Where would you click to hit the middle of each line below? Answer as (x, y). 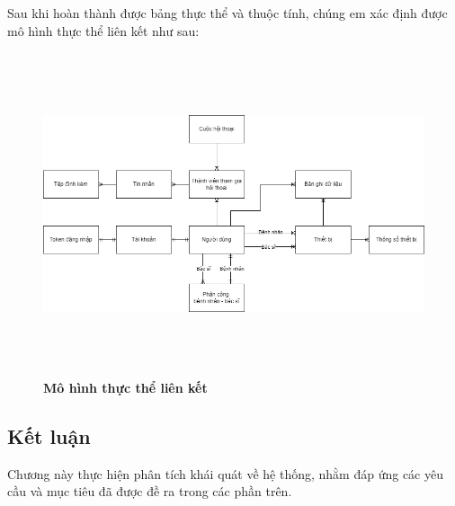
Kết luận (49, 435)
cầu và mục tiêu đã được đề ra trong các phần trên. (150, 491)
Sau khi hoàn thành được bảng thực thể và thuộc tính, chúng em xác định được (227, 13)
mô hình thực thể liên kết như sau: (103, 30)
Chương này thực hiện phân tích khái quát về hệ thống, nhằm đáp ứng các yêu (225, 473)
